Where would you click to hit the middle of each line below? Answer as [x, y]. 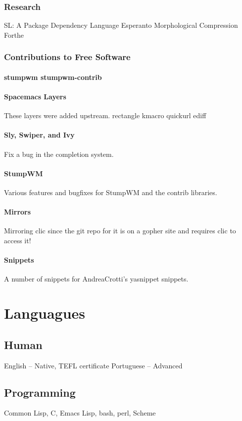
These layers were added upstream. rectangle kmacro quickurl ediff [105, 115]
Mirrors [18, 212]
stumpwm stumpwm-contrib [53, 77]
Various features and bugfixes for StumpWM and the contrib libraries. [111, 192]
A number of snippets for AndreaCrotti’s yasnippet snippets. [96, 279]
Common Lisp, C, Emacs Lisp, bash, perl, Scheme [80, 413]
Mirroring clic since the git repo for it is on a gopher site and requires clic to [120, 231]
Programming [40, 392]
